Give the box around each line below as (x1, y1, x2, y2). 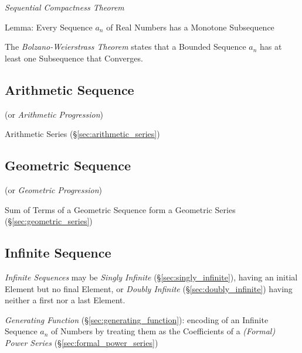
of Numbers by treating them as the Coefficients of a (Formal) (51, 325, 276, 337)
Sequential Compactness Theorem (5, 1, 124, 13)
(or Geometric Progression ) (5, 183, 102, 196)
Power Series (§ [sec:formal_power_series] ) (5, 336, 158, 348)
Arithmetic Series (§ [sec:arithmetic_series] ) (5, 128, 160, 140)
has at (260, 40, 282, 53)
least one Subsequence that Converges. (5, 52, 143, 64)
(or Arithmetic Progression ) (5, 108, 104, 120)
